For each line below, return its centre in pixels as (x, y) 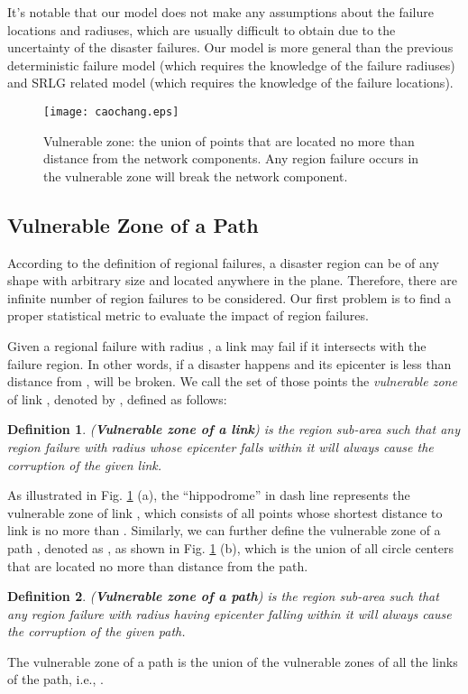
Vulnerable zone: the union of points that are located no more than (229, 140)
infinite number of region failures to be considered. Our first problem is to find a (229, 297)
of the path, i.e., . (55, 679)
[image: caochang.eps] (111, 111)
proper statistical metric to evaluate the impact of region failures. (188, 315)
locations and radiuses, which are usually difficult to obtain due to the (202, 29)
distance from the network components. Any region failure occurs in (231, 158)
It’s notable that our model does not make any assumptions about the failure (220, 12)
